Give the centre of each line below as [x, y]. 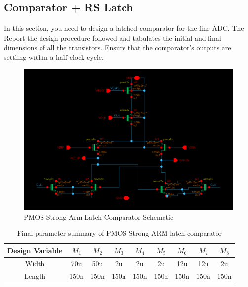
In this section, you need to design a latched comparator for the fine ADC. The [124, 28]
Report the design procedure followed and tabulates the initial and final [113, 37]
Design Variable [35, 250]
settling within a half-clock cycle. [54, 57]
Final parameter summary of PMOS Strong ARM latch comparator [119, 233]
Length [35, 275]
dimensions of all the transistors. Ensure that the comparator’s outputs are [118, 47]
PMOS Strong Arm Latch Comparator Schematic [99, 216]
